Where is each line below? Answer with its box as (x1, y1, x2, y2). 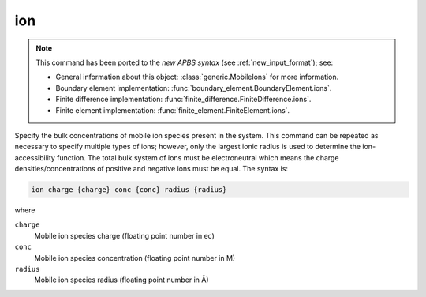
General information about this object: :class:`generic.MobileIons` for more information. (55, 72, 339, 82)
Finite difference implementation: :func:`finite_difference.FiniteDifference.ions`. (55, 95, 312, 104)
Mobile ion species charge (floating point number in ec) (34, 231, 215, 240)
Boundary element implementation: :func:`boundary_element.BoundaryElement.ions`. (55, 83, 332, 92)
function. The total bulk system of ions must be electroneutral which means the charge (56, 152, 339, 162)
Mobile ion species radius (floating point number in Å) (34, 275, 209, 284)
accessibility (14, 152, 55, 162)
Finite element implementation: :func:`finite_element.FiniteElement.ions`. (55, 105, 290, 115)
